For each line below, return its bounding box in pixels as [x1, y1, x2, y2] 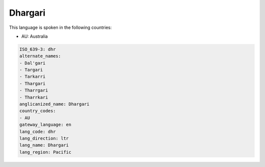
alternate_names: [19, 53, 61, 59]
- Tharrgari [19, 88, 49, 93]
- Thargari [19, 81, 46, 86]
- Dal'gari [19, 60, 46, 66]
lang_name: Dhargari [19, 143, 69, 148]
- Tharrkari [19, 95, 49, 100]
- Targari [19, 67, 43, 73]
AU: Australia [21, 33, 48, 39]
